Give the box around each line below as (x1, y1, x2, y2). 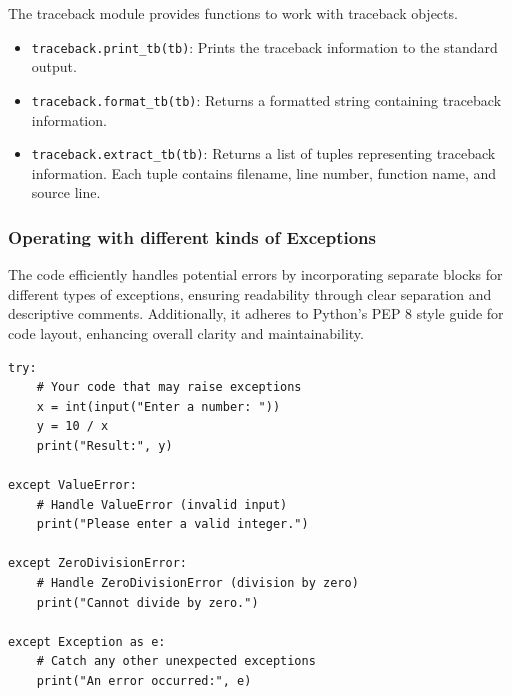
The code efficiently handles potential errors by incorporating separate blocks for (8, 264, 503, 285)
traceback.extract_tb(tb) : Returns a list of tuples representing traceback (31, 143, 496, 164)
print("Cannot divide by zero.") (36, 595, 259, 610)
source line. (31, 182, 101, 203)
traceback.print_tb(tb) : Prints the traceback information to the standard (31, 36, 498, 57)
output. (31, 56, 77, 77)
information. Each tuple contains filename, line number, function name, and (31, 162, 497, 183)
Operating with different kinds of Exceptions (8, 224, 377, 249)
